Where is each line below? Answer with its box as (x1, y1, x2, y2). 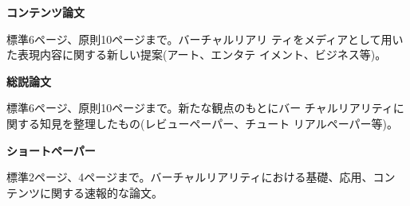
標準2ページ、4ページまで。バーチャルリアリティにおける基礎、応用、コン (6, 169, 396, 185)
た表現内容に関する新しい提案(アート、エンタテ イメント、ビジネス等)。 (6, 46, 387, 63)
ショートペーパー (6, 142, 96, 158)
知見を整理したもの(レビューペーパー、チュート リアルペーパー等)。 (39, 115, 398, 131)
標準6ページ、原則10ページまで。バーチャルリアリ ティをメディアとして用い (6, 30, 404, 47)
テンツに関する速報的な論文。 (6, 184, 163, 200)
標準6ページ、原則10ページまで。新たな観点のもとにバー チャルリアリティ (6, 99, 393, 116)
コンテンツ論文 (6, 4, 85, 20)
